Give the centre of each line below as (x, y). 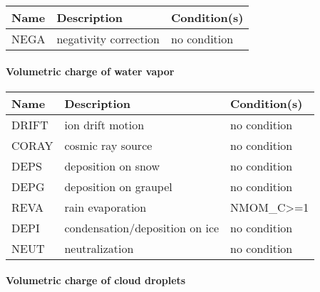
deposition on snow (112, 166)
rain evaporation (105, 207)
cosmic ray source (108, 145)
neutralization (99, 248)
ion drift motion (104, 124)
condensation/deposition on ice (142, 227)
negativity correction (108, 39)
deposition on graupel (118, 186)
